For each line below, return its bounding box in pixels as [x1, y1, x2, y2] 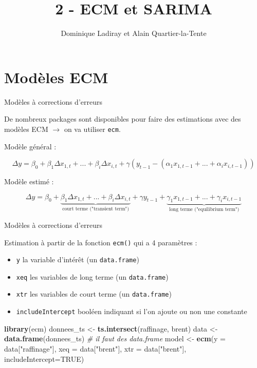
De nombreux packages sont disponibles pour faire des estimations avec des [4, 113, 241, 124]
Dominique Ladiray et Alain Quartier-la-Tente [61, 28, 207, 38]
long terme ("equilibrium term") [169, 207, 240, 212]
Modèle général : [4, 141, 57, 151]
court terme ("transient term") [62, 206, 130, 212]
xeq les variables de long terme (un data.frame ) [16, 271, 169, 282]
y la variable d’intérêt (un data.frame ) [16, 254, 139, 265]
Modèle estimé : [4, 176, 54, 187]
